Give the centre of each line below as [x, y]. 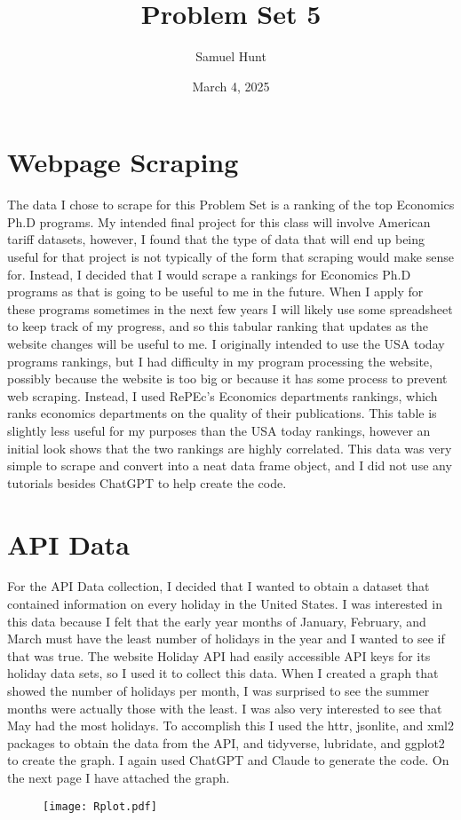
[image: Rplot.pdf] [100, 806]
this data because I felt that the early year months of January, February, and [217, 621]
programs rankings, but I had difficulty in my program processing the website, [220, 361]
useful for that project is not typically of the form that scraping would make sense [230, 257]
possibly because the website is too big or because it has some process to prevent [227, 378]
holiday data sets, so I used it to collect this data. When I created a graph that [223, 673]
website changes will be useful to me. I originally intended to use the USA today [226, 343]
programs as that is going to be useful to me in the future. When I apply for [215, 292]
